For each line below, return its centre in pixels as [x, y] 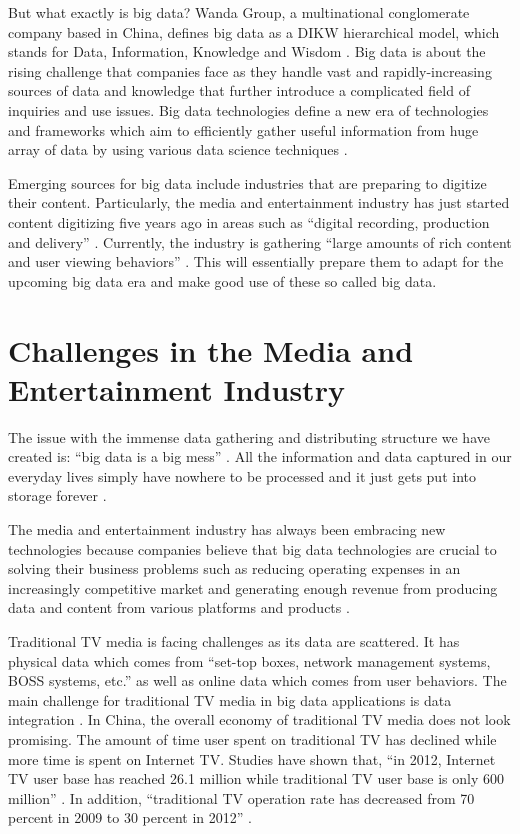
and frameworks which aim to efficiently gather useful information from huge [243, 129]
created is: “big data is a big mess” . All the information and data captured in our [260, 456]
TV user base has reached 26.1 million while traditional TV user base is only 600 [256, 778]
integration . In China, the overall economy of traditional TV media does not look [259, 719]
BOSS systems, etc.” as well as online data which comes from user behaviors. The [257, 680]
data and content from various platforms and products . [179, 607]
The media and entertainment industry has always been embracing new [227, 529]
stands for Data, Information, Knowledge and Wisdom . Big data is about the [247, 51]
